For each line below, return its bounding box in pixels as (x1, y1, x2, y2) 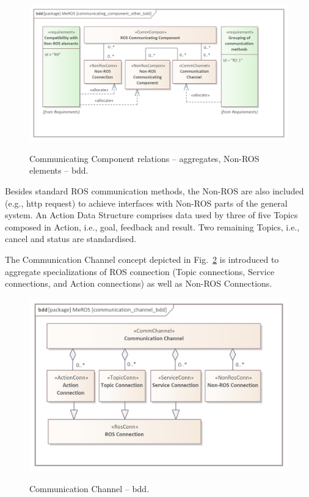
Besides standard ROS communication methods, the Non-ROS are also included (5, 184, 304, 197)
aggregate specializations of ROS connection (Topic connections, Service (5, 265, 275, 278)
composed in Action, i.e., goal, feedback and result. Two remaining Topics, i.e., (5, 220, 300, 233)
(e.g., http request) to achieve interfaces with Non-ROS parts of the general (5, 196, 288, 209)
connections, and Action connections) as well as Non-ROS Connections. (5, 277, 272, 290)
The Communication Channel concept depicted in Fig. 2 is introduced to (5, 252, 279, 265)
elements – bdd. (29, 164, 89, 177)
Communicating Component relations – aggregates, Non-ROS (29, 152, 260, 164)
